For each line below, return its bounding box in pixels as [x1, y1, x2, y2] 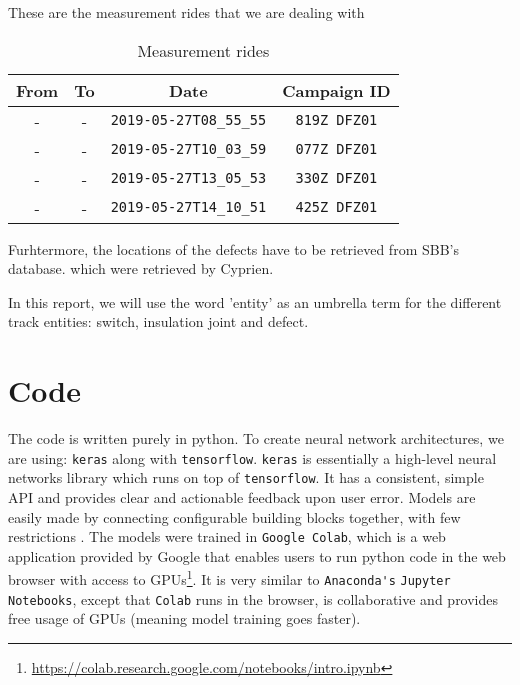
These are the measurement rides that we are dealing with [8, 2, 365, 22]
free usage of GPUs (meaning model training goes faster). [8, 608, 361, 629]
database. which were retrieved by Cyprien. [8, 258, 274, 279]
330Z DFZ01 [295, 170, 378, 187]
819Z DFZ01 [295, 112, 378, 129]
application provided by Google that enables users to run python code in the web [8, 545, 506, 566]
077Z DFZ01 [295, 141, 378, 158]
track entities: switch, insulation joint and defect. [8, 311, 309, 332]
